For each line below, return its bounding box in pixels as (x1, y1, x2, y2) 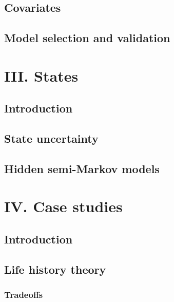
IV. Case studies (4, 196, 123, 217)
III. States (4, 65, 79, 86)
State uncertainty (4, 130, 99, 146)
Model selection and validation (4, 30, 170, 46)
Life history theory (4, 261, 106, 277)
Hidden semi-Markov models (4, 160, 160, 176)
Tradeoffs (4, 288, 43, 301)
